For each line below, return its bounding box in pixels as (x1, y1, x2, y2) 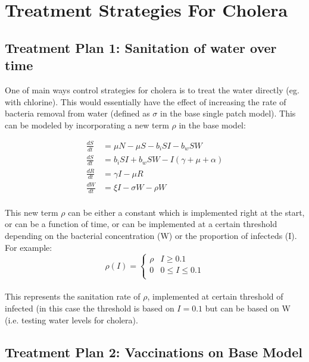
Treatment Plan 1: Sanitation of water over (5, 38, 277, 56)
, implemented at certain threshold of (147, 290, 283, 303)
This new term (5, 206, 58, 218)
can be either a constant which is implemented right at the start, (68, 206, 305, 218)
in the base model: (179, 118, 246, 131)
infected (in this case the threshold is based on (5, 302, 174, 314)
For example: (5, 241, 52, 253)
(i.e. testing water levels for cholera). (5, 313, 138, 326)
